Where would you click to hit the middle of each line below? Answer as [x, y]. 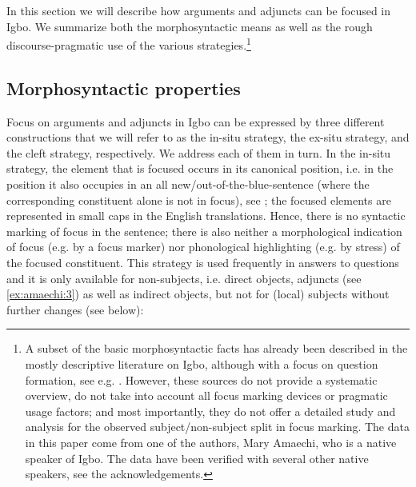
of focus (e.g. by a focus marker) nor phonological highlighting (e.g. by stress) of [203, 247]
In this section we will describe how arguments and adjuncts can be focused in [199, 10]
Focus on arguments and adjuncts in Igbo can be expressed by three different [196, 121]
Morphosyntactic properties [124, 88]
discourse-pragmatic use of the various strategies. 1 [129, 44]
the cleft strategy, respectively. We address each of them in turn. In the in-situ [199, 152]
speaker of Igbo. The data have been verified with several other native [197, 458]
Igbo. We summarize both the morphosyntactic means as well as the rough [190, 26]
